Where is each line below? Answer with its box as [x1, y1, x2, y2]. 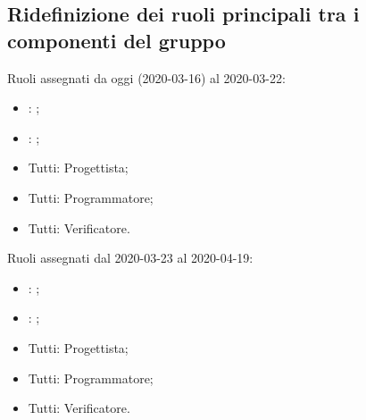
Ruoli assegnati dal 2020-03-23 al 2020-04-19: [7, 248, 254, 267]
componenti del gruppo [7, 26, 226, 54]
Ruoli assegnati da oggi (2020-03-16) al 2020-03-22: [7, 68, 286, 87]
